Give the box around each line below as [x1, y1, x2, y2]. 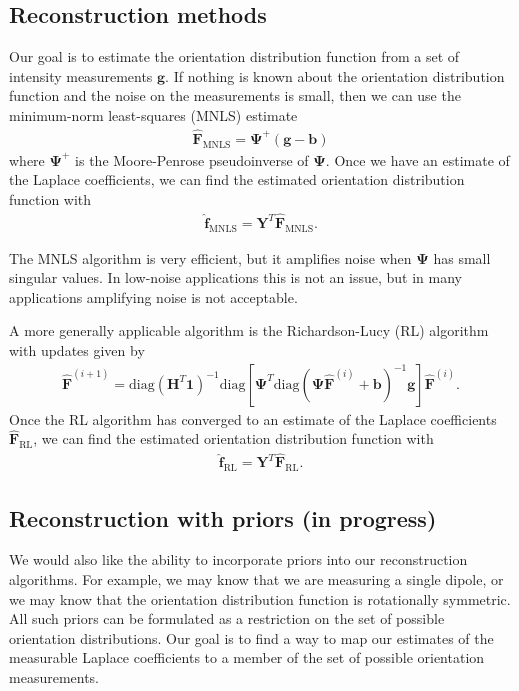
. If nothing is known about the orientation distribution [165, 65, 505, 86]
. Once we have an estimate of [325, 149, 510, 170]
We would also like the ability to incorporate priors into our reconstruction [9, 549, 468, 570]
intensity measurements [9, 65, 153, 86]
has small [433, 247, 491, 268]
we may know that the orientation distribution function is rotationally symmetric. [9, 588, 511, 609]
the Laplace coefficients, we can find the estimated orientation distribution [9, 169, 465, 190]
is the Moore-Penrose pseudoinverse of [75, 149, 309, 170]
